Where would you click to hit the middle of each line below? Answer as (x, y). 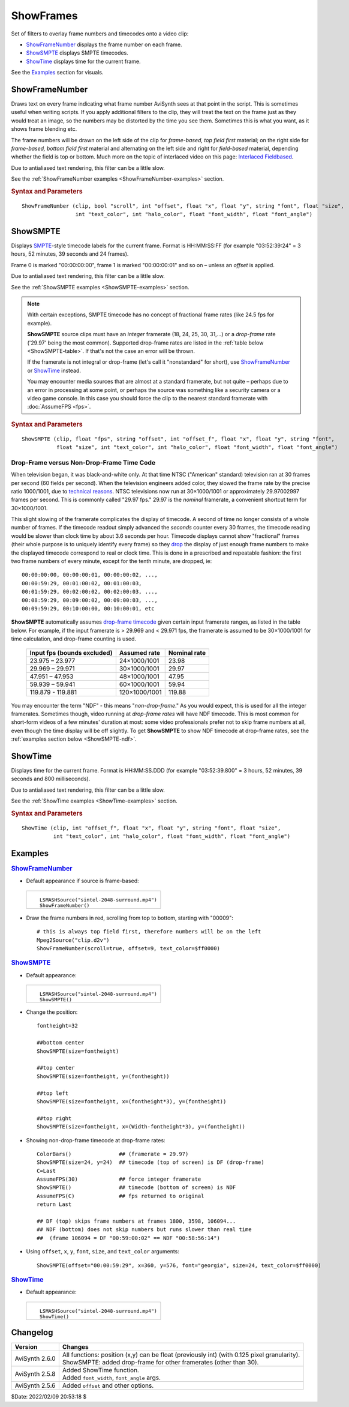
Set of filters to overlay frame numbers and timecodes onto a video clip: (100, 34)
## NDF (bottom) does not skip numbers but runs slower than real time (144, 1230)
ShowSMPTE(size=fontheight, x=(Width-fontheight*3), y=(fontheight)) (141, 1127)
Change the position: (52, 1012)
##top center (56, 1068)
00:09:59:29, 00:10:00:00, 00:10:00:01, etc (88, 608)
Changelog (32, 1333)
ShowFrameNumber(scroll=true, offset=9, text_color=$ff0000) (128, 948)
